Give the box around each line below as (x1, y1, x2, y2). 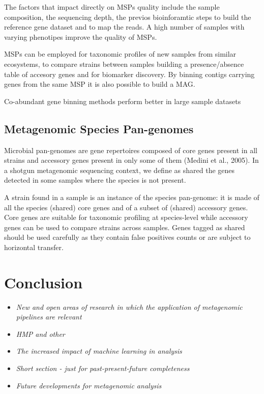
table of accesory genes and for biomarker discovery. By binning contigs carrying (4, 68, 255, 79)
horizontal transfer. (4, 241, 64, 252)
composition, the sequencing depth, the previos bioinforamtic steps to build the (4, 11, 251, 22)
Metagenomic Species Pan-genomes (4, 120, 194, 136)
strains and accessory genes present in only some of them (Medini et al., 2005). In (4, 155, 259, 165)
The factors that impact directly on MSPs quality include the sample (4, 2, 220, 12)
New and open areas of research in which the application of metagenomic (16, 301, 243, 312)
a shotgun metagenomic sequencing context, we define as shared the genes (4, 164, 235, 175)
